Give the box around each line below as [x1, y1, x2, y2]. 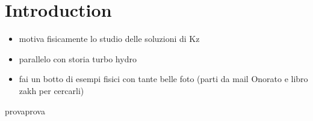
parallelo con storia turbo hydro [19, 52, 137, 65]
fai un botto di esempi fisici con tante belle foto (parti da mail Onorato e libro [19, 72, 308, 85]
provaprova [5, 104, 45, 117]
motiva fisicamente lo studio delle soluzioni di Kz [19, 32, 200, 45]
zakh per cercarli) [19, 84, 84, 96]
